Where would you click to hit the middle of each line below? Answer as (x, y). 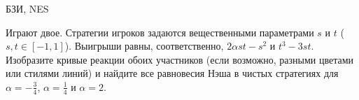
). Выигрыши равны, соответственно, (144, 46)
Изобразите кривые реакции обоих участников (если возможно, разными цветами (180, 59)
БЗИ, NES (27, 8)
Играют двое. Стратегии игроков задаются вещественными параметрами (160, 32)
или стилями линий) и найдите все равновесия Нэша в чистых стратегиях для (172, 73)
